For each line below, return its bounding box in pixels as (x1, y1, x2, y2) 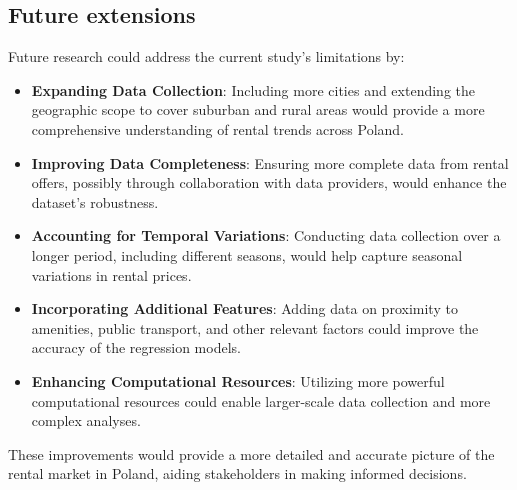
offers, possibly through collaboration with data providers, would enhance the (31, 172, 507, 193)
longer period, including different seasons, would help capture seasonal (31, 244, 463, 265)
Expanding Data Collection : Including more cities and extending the (31, 79, 475, 100)
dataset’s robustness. (31, 191, 159, 212)
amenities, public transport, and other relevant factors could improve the (31, 317, 479, 338)
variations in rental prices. (31, 264, 192, 285)
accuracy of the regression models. (31, 337, 241, 358)
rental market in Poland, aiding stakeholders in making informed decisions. (8, 463, 467, 484)
